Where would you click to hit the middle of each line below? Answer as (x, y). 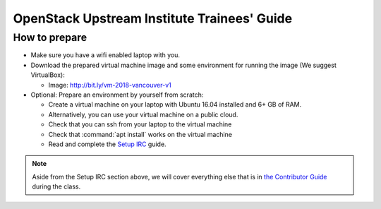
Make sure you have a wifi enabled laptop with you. (105, 55)
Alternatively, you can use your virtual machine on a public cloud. (143, 114)
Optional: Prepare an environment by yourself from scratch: (117, 95)
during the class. (56, 186)
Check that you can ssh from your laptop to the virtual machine (140, 124)
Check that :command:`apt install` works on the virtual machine (140, 134)
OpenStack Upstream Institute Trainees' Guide (153, 18)
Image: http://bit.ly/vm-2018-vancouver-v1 (110, 85)
